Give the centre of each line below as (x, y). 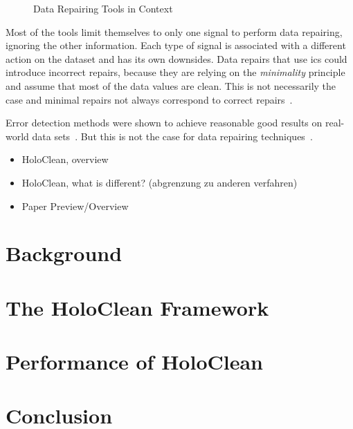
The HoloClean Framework (137, 307)
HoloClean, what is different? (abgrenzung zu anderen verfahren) (160, 182)
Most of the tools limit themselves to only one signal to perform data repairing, (174, 31)
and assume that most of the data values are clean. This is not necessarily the (171, 85)
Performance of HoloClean (134, 362)
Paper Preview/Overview (75, 206)
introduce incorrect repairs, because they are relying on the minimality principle (175, 72)
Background (64, 253)
